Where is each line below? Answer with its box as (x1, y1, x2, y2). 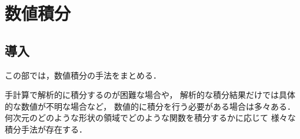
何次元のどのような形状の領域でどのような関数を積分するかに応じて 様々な (5, 111, 296, 124)
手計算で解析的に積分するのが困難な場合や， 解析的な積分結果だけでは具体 (5, 89, 296, 101)
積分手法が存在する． (5, 123, 87, 135)
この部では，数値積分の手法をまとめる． (5, 69, 161, 81)
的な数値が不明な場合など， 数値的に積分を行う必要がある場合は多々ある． (5, 100, 295, 112)
